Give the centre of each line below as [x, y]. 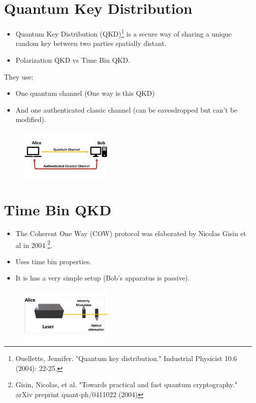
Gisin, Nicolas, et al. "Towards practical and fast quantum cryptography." [126, 384]
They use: [19, 76]
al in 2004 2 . [34, 244]
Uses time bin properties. [53, 261]
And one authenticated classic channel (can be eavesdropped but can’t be [127, 109]
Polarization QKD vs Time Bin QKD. [73, 60]
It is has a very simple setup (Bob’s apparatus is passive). [103, 278]
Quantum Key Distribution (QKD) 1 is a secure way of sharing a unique [124, 33]
